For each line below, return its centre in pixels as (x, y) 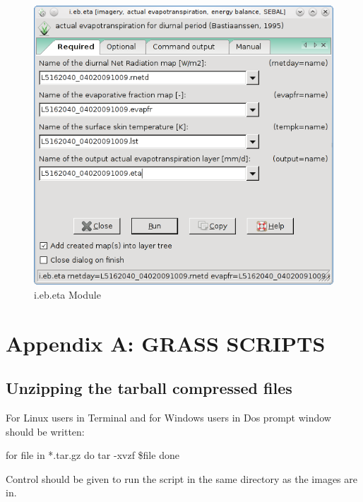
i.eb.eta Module (67, 294)
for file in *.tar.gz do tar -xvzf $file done (93, 455)
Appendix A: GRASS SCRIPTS (166, 343)
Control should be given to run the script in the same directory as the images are (181, 478)
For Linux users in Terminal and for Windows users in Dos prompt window (168, 417)
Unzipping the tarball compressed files (149, 388)
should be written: (45, 431)
